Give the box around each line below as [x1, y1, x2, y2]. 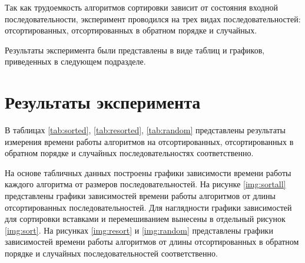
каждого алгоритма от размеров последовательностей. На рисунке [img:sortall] [5, 178, 286, 190]
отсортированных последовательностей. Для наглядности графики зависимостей [5, 201, 292, 213]
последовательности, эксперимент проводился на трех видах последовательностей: [5, 12, 301, 25]
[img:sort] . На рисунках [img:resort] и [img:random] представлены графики [5, 224, 273, 236]
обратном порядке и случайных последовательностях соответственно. [5, 147, 254, 159]
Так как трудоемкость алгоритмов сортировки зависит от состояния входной [5, 1, 278, 13]
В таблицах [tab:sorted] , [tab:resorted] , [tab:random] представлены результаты [5, 124, 286, 136]
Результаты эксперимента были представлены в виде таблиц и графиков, [5, 43, 265, 56]
